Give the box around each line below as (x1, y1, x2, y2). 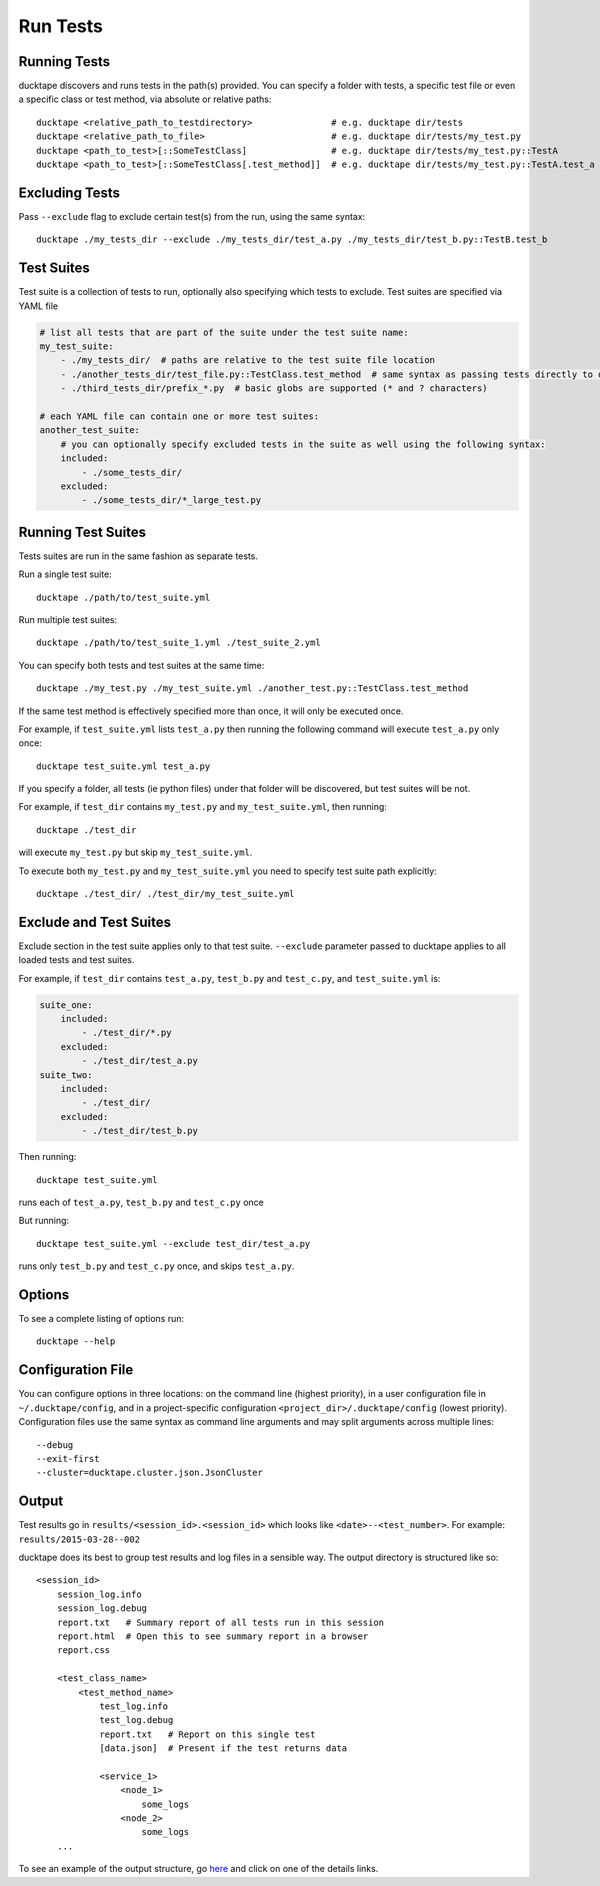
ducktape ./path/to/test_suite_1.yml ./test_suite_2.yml (36, 637, 322, 649)
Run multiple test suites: (18, 613, 118, 625)
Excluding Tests (18, 184, 120, 201)
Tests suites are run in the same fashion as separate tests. (18, 550, 259, 562)
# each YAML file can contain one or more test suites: (39, 410, 320, 422)
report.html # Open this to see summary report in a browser (56, 1630, 369, 1642)
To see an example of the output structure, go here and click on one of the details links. (18, 1863, 379, 1875)
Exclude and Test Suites (18, 913, 172, 930)
